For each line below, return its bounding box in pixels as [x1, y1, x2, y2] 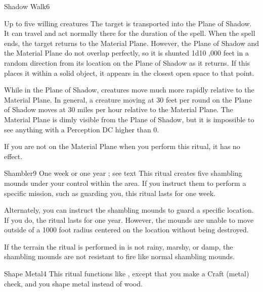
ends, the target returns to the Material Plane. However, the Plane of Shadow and [4, 37, 259, 48]
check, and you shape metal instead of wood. [4, 278, 143, 288]
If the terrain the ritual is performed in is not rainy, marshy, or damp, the [4, 241, 233, 252]
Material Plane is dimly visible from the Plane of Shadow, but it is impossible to [4, 114, 254, 124]
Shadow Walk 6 [4, 1, 50, 11]
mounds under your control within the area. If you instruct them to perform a [4, 177, 246, 188]
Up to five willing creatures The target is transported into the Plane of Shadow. [4, 18, 252, 28]
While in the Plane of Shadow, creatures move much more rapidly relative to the [4, 84, 254, 95]
